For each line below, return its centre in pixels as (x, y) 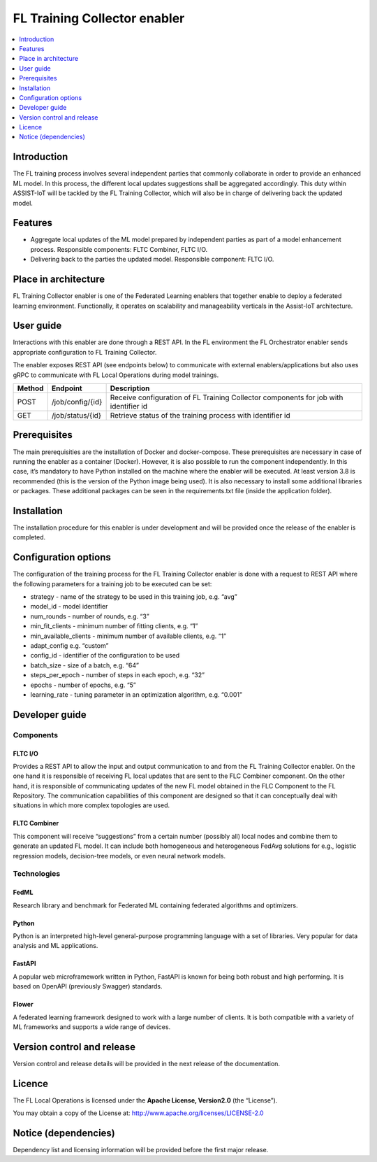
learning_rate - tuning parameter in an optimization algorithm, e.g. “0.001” (136, 694)
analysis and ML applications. (56, 946)
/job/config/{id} (77, 402)
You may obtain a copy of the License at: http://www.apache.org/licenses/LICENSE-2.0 (139, 1113)
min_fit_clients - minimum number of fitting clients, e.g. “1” (114, 626)
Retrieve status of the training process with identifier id (200, 415)
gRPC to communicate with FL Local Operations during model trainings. (116, 375)
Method (30, 388)
